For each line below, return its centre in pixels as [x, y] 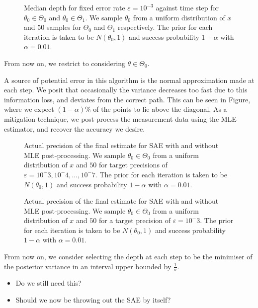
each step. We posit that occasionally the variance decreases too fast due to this [126, 90]
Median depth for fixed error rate [75, 7]
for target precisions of [133, 165]
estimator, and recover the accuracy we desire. [75, 128]
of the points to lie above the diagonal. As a [160, 109]
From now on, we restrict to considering [65, 63]
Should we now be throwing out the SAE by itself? [93, 300]
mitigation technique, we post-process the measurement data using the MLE [120, 118]
